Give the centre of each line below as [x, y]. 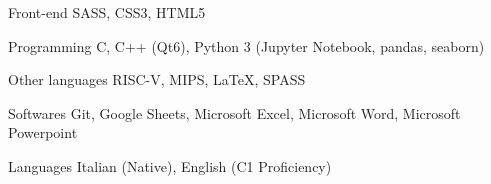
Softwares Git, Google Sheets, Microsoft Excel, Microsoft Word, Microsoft [234, 112]
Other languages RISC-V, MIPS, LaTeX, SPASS [157, 79]
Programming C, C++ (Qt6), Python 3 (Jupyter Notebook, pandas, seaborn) [246, 45]
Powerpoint [43, 132]
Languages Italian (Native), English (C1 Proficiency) [170, 165]
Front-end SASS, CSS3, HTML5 [107, 12]
